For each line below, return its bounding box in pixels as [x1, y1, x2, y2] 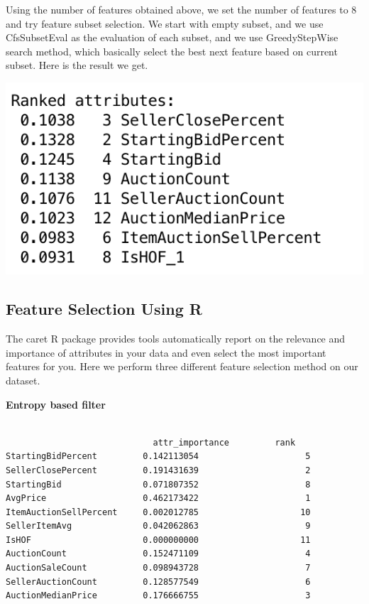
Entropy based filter [6, 397, 106, 411]
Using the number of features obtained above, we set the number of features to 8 [6, 2, 357, 16]
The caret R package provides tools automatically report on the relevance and [6, 331, 346, 346]
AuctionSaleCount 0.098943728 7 [6, 563, 311, 573]
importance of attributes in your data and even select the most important [6, 345, 326, 360]
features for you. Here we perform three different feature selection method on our [6, 359, 358, 374]
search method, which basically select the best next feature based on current [6, 43, 338, 58]
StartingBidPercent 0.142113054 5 [6, 451, 311, 462]
